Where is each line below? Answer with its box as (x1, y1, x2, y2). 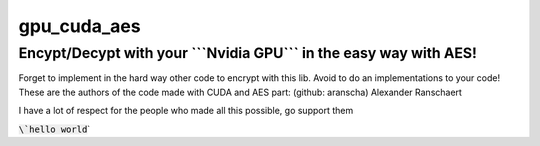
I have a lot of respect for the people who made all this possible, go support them (18, 105, 354, 117)
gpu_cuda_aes (18, 15, 141, 37)
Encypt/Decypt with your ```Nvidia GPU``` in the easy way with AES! (18, 44, 477, 62)
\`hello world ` (18, 123, 91, 135)
